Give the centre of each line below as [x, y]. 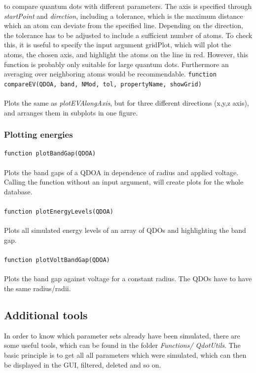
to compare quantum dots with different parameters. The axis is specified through [128, 6]
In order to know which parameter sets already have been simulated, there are [122, 335]
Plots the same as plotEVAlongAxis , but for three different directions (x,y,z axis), [127, 103]
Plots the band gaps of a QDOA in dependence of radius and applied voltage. [121, 172]
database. [18, 191]
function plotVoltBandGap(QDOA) [57, 260]
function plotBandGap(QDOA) [50, 154]
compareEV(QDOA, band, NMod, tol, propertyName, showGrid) [103, 84]
